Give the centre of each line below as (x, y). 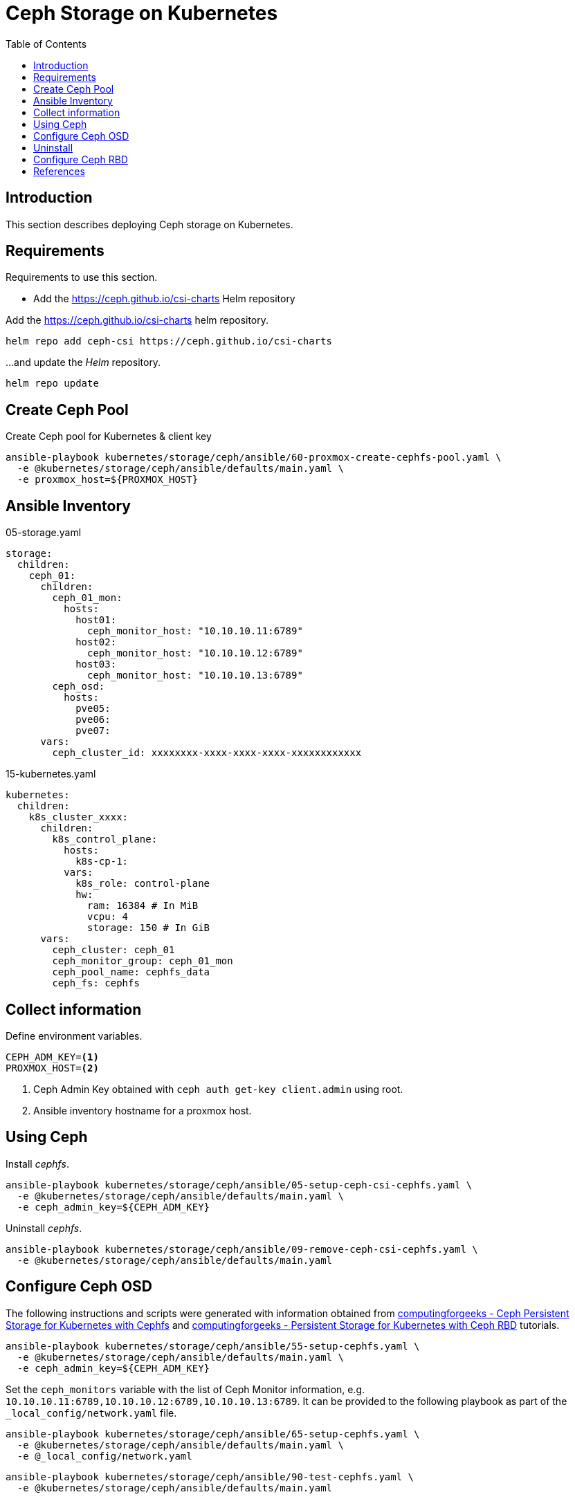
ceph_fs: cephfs (96, 983)
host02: (96, 642)
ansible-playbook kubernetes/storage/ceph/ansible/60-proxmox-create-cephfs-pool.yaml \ (254, 458)
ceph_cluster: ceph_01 (113, 950)
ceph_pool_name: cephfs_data (131, 972)
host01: (96, 620)
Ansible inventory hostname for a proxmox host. (143, 1110)
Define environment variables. (74, 1036)
